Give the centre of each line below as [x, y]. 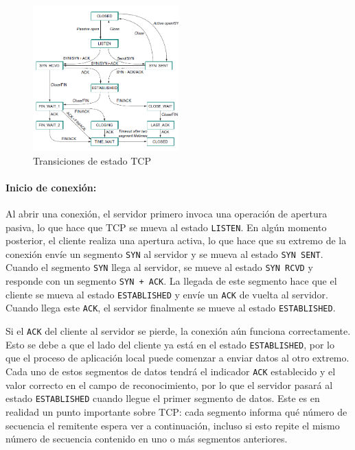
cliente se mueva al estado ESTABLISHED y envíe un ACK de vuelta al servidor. [167, 294]
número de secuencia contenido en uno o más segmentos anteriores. [147, 439]
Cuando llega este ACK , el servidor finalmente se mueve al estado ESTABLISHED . [171, 308]
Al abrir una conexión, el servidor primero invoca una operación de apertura [167, 213]
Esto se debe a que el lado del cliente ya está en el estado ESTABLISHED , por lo [170, 344]
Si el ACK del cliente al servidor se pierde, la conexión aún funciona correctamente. [178, 331]
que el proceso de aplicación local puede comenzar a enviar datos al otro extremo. [177, 358]
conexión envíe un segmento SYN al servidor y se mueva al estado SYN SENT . [164, 253]
